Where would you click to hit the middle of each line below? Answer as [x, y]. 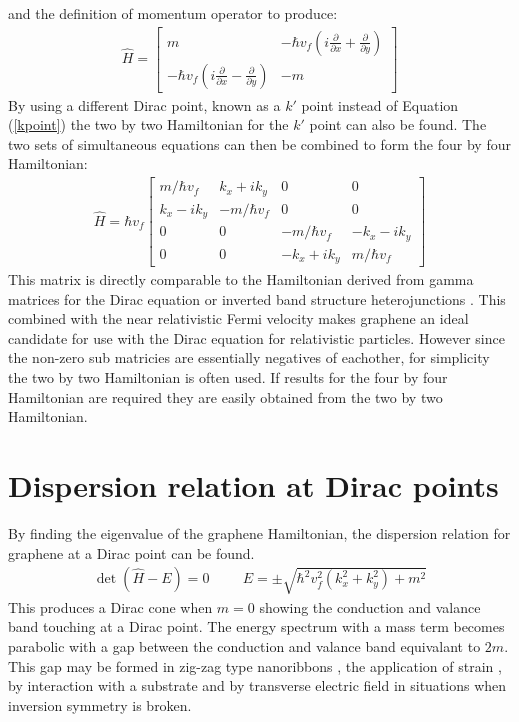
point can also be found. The [398, 124]
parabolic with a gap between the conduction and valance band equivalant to [244, 646]
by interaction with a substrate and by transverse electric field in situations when [257, 685]
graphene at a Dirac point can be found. [131, 552]
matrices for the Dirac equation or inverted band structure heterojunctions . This [257, 298]
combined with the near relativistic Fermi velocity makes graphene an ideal [238, 318]
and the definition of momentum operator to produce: [173, 13]
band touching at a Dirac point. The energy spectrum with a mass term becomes [256, 626]
